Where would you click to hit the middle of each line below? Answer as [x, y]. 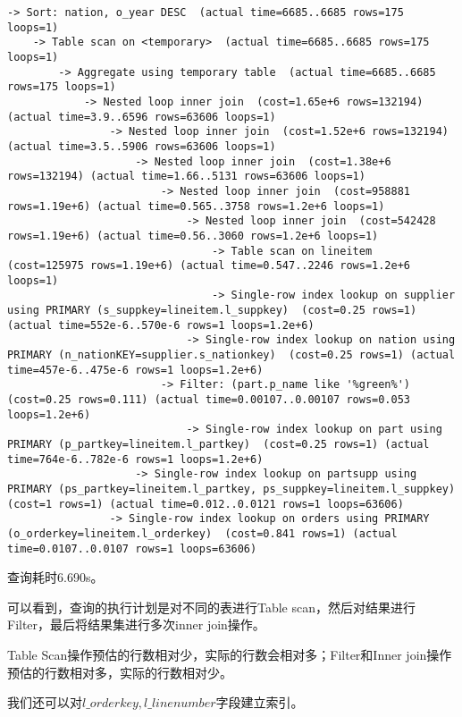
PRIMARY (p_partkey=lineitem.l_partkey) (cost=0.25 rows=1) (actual [218, 445]
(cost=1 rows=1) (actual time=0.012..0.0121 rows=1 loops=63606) [206, 504]
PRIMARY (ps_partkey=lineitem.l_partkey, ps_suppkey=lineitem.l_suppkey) [231, 489]
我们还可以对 [45, 702]
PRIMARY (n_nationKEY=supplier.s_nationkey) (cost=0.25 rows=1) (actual [231, 355]
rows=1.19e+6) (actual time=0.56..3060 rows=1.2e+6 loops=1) [193, 236]
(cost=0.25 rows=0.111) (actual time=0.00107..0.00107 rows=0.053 [209, 400]
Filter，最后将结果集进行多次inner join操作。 [136, 624]
